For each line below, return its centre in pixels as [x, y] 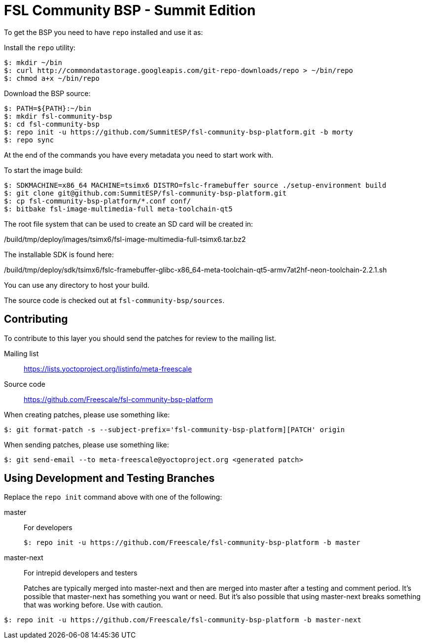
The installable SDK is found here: [59, 254]
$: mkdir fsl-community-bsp [58, 116]
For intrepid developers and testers [81, 573]
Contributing [36, 319]
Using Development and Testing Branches [109, 478]
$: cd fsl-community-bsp [52, 124]
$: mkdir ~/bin [33, 62]
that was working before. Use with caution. [93, 605]
